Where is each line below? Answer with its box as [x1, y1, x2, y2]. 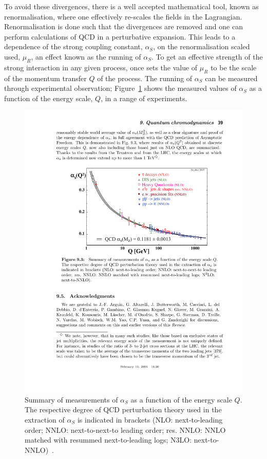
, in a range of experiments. [101, 92, 187, 103]
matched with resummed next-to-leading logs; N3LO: [25, 434, 192, 445]
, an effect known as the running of [31, 51, 141, 62]
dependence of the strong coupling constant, [4, 41, 143, 52]
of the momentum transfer [4, 72, 87, 83]
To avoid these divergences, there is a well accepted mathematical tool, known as [4, 1, 259, 11]
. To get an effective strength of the [151, 51, 263, 62]
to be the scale [211, 62, 257, 72]
